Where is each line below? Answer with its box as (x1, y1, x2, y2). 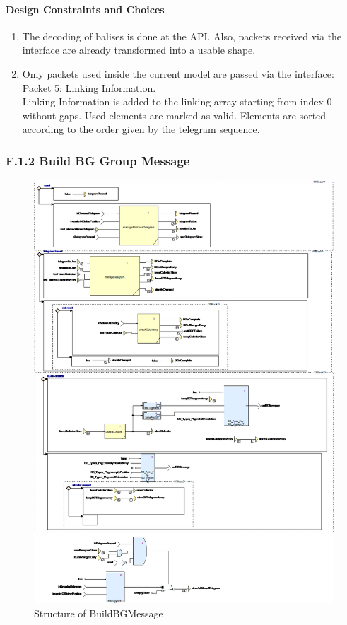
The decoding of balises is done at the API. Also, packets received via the (22, 28, 342, 43)
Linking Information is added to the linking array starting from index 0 (22, 94, 332, 109)
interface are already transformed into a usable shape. (22, 42, 256, 57)
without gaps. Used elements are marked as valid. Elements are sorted (22, 107, 327, 122)
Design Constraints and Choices (6, 1, 165, 16)
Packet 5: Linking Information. (22, 80, 156, 95)
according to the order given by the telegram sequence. (22, 122, 260, 136)
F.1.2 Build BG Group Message (6, 151, 190, 169)
